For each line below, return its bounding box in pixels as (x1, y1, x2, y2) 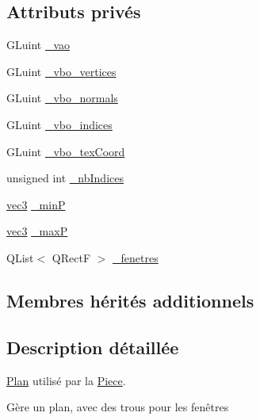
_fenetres (113, 249, 159, 265)
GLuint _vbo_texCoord (6, 143, 125, 159)
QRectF (52, 249, 91, 265)
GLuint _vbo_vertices (6, 63, 117, 79)
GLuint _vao (6, 36, 71, 53)
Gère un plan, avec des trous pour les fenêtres (6, 399, 229, 415)
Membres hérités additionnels (6, 288, 254, 312)
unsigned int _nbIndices (6, 170, 124, 186)
